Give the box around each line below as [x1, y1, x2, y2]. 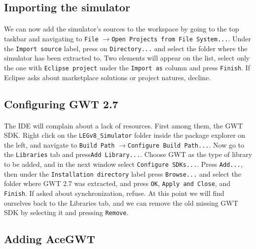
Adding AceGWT [4, 231, 95, 247]
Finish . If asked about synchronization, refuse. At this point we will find [4, 188, 224, 198]
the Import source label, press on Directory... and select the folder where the [4, 43, 248, 53]
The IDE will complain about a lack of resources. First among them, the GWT [4, 120, 243, 130]
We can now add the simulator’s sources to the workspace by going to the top [4, 24, 239, 34]
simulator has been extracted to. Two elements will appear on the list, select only [4, 53, 250, 63]
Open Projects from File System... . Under [111, 33, 251, 43]
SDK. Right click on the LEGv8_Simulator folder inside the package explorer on [4, 130, 246, 140]
